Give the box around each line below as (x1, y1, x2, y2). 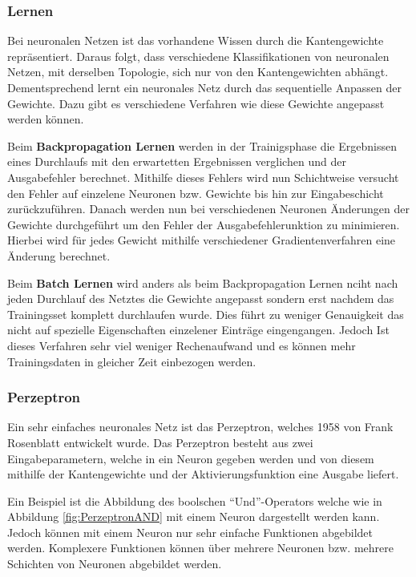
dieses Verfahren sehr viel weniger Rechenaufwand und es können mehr (7, 337, 356, 353)
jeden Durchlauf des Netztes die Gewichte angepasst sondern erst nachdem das (7, 290, 394, 307)
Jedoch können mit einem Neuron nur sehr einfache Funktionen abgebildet (7, 523, 374, 540)
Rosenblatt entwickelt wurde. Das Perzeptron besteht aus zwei (7, 434, 313, 450)
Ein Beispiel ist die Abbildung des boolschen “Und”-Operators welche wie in (7, 492, 382, 509)
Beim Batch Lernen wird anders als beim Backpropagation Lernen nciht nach (7, 274, 398, 291)
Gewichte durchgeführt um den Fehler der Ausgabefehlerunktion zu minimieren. (7, 216, 400, 232)
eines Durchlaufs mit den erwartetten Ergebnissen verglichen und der (7, 153, 346, 170)
